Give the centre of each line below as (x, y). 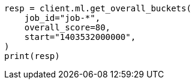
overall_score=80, (67, 27)
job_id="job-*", (62, 18)
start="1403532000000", (80, 37)
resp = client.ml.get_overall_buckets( (98, 8)
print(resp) (32, 56)
